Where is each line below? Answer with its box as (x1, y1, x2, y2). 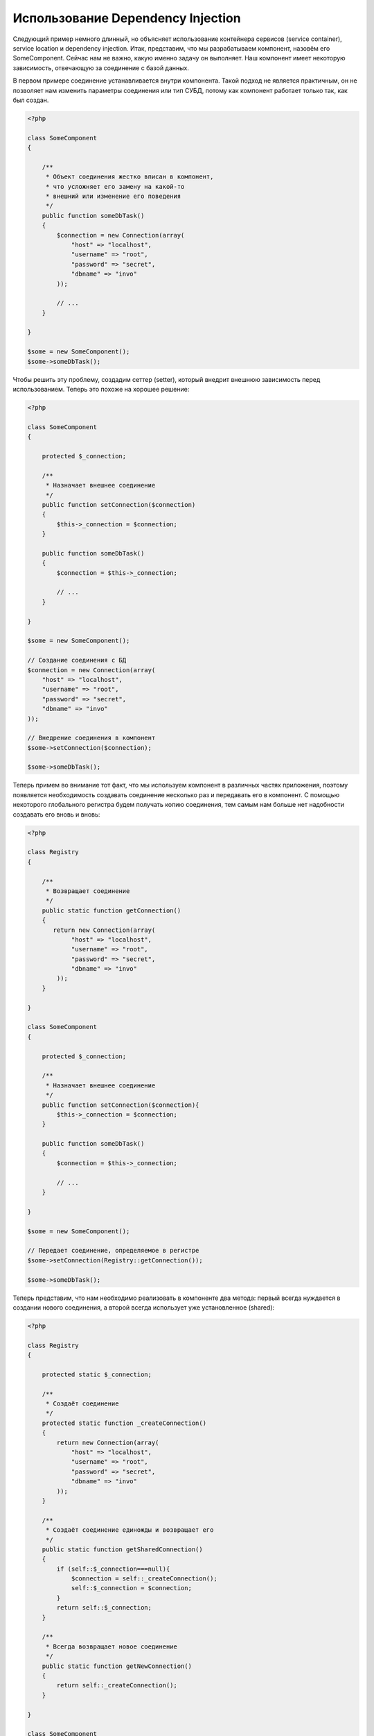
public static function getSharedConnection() (42, 1545, 204, 1553)
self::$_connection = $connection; (71, 1584, 192, 1592)
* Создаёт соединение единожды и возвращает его (45, 1526, 214, 1534)
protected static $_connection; (42, 1370, 152, 1378)
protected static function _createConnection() (42, 1419, 207, 1427)
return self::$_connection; (56, 1604, 152, 1612)
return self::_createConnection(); (56, 1681, 178, 1689)
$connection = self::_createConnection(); (71, 1575, 217, 1583)
